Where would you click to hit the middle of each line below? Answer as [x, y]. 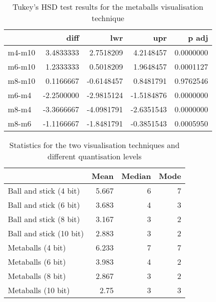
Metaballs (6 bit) [37, 262]
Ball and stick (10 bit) [46, 233]
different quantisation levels [95, 156]
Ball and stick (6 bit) [44, 205]
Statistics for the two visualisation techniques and [95, 145]
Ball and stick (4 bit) [44, 190]
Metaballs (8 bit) [37, 276]
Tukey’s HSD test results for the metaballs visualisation [108, 7]
